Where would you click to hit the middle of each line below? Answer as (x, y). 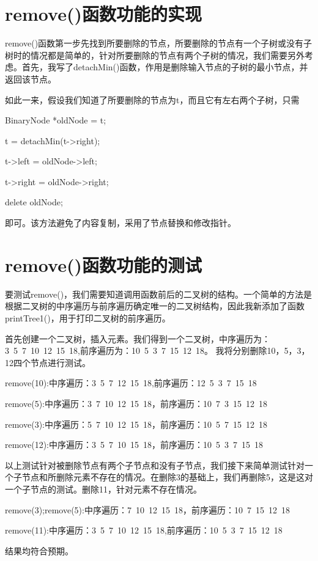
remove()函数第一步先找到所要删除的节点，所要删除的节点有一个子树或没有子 (159, 43)
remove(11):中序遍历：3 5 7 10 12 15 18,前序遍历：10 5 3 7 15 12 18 (144, 530)
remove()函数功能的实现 (103, 14)
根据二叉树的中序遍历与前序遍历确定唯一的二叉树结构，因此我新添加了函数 (155, 306)
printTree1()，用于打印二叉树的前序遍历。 (88, 317)
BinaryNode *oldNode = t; (56, 120)
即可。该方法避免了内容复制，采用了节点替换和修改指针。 (120, 223)
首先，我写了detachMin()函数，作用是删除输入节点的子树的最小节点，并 (165, 67)
